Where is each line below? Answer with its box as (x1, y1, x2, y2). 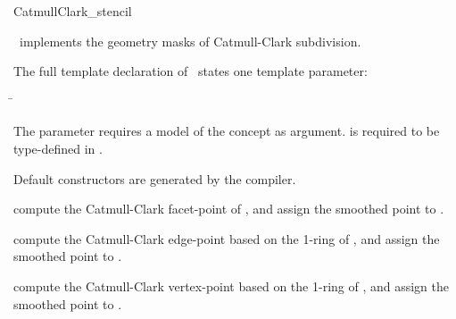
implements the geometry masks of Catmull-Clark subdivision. (19, 31, 361, 50)
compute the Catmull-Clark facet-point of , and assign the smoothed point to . (13, 199, 444, 218)
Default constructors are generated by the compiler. (13, 169, 296, 188)
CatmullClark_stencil (13, 2, 132, 20)
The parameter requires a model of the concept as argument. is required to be (13, 122, 440, 140)
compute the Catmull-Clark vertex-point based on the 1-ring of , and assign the (13, 276, 450, 295)
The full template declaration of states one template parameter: (13, 62, 368, 80)
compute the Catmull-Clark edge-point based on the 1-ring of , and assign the (13, 229, 440, 248)
